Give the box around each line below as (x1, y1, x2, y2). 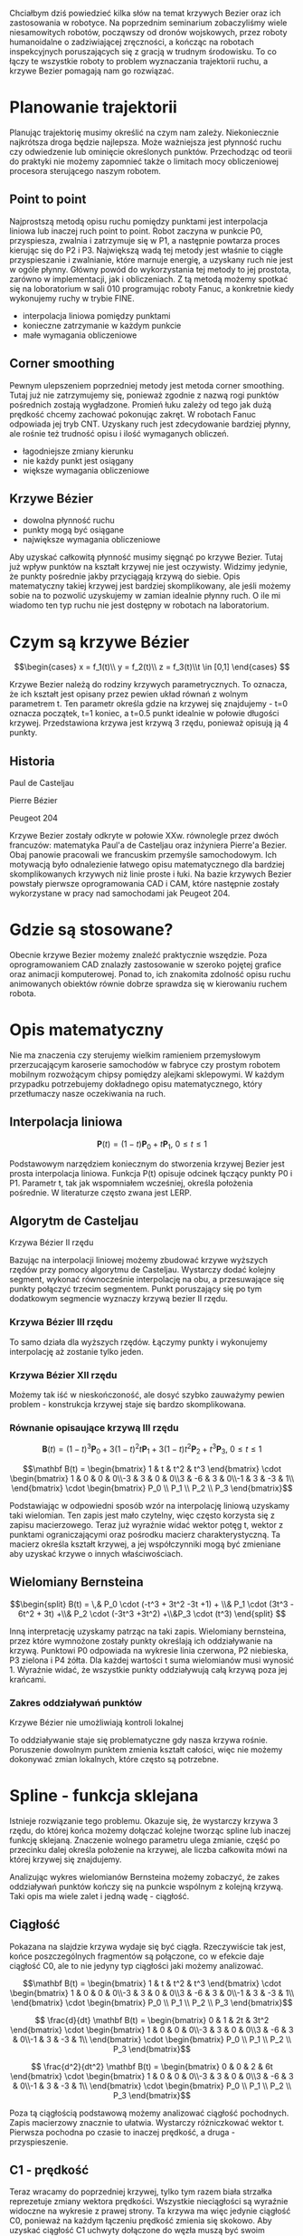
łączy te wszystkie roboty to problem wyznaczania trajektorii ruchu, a (9, 56, 269, 66)
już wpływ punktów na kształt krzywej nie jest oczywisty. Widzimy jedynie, (9, 561, 288, 572)
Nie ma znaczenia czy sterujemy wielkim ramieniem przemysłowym (9, 1050, 260, 1060)
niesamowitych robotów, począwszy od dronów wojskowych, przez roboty (9, 27, 288, 37)
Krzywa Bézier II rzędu (9, 1237, 94, 1248)
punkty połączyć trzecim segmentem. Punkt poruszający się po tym (9, 1283, 262, 1294)
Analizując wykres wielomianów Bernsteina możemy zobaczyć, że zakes (9, 1871, 280, 1882)
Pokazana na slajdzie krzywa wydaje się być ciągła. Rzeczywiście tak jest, (9, 1941, 287, 1952)
